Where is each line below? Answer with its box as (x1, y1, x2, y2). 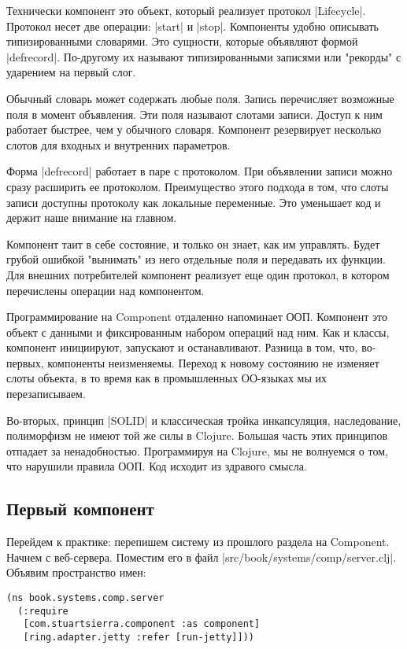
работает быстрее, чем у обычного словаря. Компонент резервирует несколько (6, 121, 382, 138)
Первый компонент (6, 496, 154, 521)
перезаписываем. (6, 385, 86, 402)
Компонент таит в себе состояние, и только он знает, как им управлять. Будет (6, 235, 380, 252)
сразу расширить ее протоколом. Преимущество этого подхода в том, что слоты (6, 178, 389, 194)
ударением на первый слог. (6, 64, 136, 80)
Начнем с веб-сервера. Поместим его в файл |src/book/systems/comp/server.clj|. (6, 548, 397, 565)
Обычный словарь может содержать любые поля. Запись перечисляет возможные (6, 90, 394, 106)
